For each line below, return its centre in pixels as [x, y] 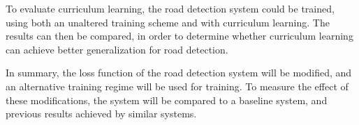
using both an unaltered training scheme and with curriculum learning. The [168, 22]
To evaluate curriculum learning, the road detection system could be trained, [170, 8]
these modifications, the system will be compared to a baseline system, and [167, 100]
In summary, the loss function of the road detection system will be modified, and [179, 73]
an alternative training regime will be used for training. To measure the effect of [177, 86]
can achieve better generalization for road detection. [117, 49]
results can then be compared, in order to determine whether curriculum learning [179, 36]
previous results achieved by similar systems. [101, 114]
